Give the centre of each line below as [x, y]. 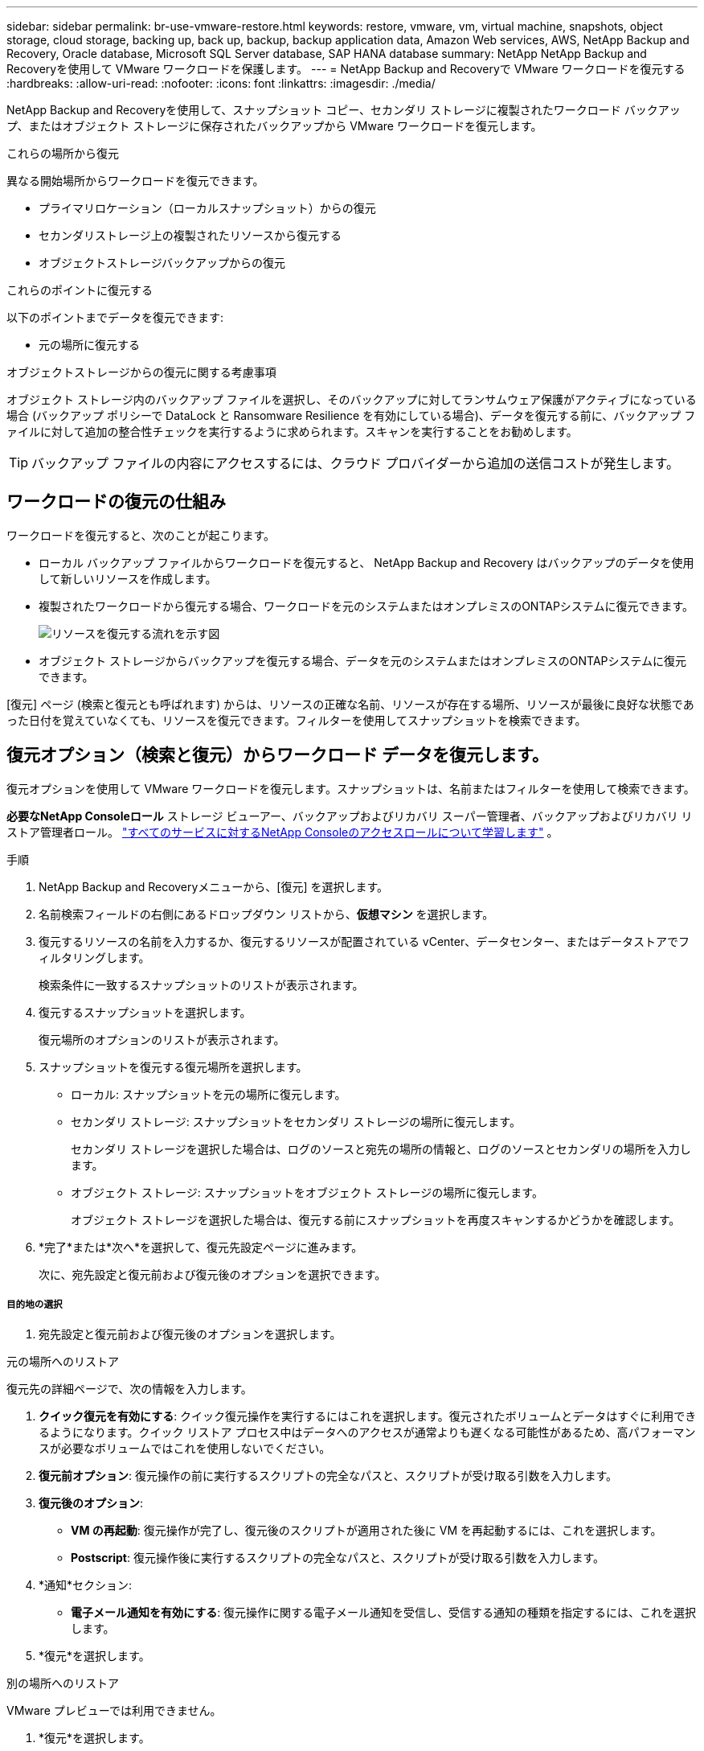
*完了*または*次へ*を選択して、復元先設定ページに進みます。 [201, 1247]
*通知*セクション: [86, 1585]
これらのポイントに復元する [80, 290]
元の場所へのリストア [63, 1362]
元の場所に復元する [89, 345]
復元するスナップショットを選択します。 [145, 1012]
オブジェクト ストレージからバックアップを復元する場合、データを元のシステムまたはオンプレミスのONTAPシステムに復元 [363, 660]
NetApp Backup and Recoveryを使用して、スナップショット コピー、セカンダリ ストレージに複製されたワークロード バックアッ [344, 110]
